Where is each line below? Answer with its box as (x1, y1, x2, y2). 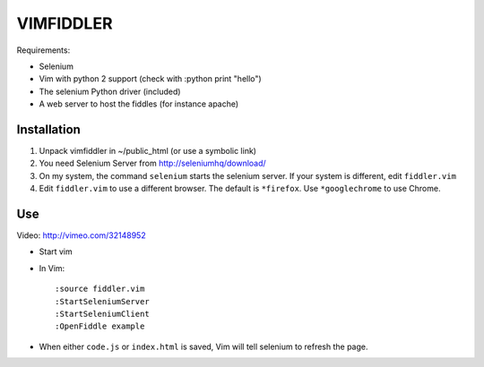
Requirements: (16, 45, 71, 55)
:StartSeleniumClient (55, 309, 150, 320)
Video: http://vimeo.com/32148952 (16, 230, 147, 241)
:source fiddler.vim (55, 284, 145, 294)
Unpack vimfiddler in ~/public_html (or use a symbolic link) (39, 146, 257, 157)
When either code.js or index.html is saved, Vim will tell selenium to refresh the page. (39, 341, 368, 352)
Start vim (39, 246, 73, 257)
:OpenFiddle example (55, 321, 145, 331)
